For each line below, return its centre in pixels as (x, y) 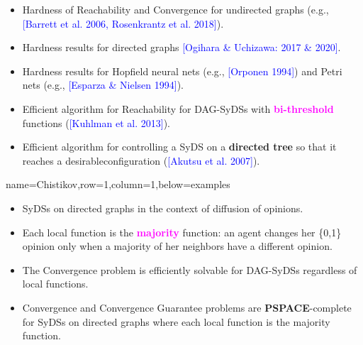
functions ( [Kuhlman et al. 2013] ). (96, 122)
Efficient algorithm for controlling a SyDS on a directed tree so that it (179, 147)
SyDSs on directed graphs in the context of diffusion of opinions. (163, 208)
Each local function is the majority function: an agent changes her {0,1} (182, 232)
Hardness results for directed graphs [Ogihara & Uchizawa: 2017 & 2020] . (181, 47)
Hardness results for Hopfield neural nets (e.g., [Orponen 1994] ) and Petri (182, 71)
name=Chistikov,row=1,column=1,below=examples (118, 184)
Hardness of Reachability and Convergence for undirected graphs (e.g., (175, 9)
